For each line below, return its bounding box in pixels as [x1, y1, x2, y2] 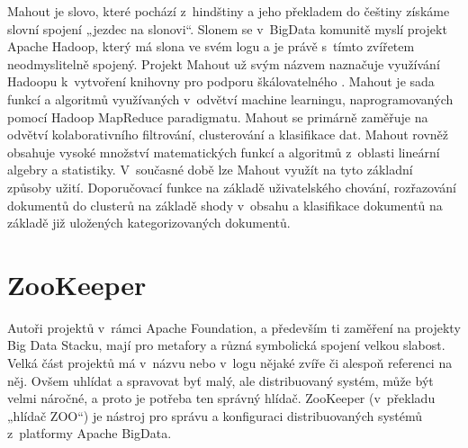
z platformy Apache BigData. [7, 424, 172, 443]
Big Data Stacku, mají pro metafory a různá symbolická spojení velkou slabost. [7, 336, 445, 354]
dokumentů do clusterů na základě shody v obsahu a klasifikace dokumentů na [7, 195, 443, 214]
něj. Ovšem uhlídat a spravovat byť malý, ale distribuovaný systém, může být [7, 371, 434, 390]
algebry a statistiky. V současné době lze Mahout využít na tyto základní [7, 160, 413, 179]
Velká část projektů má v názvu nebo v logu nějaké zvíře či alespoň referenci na [7, 354, 453, 372]
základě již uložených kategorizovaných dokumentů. [7, 213, 291, 232]
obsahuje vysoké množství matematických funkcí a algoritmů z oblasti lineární [7, 142, 440, 161]
